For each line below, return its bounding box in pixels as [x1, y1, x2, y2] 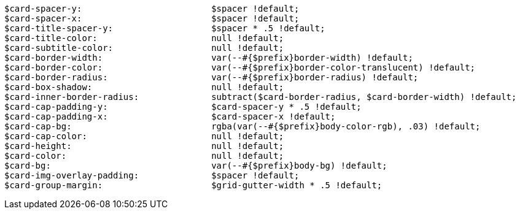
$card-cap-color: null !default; [4, 131, 284, 141]
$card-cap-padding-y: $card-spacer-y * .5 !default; [4, 102, 362, 112]
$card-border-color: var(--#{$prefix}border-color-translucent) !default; [4, 63, 476, 72]
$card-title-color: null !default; [4, 33, 284, 43]
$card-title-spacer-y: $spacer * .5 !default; [4, 23, 325, 33]
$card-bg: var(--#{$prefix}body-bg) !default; [4, 161, 387, 170]
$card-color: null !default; [4, 151, 284, 161]
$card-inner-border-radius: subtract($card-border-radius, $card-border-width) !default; [4, 92, 517, 102]
